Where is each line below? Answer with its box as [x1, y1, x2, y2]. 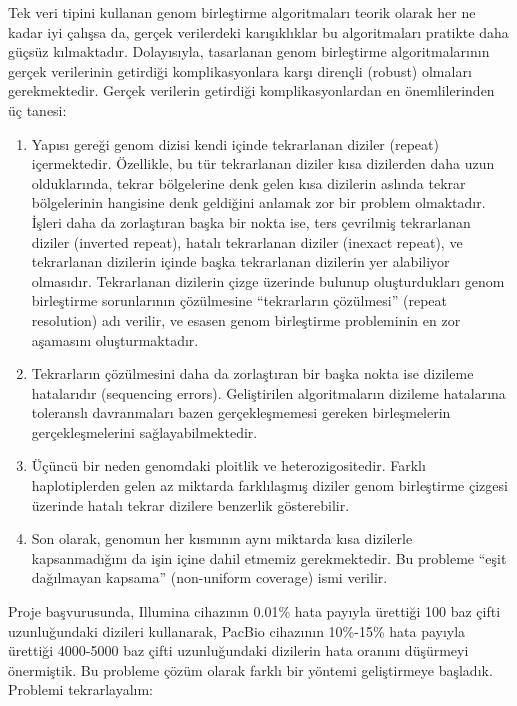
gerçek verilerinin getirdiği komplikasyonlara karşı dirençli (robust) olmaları [8, 60, 472, 81]
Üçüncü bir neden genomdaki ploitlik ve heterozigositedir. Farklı [31, 455, 426, 476]
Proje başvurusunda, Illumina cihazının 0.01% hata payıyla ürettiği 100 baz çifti [8, 601, 501, 622]
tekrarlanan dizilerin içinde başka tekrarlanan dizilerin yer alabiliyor [31, 251, 450, 272]
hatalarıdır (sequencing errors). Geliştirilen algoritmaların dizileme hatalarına [31, 382, 506, 403]
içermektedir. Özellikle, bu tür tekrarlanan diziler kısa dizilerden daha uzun [31, 153, 495, 174]
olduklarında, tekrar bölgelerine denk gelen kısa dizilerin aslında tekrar [31, 172, 466, 193]
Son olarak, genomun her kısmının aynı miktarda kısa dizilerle [31, 528, 413, 549]
